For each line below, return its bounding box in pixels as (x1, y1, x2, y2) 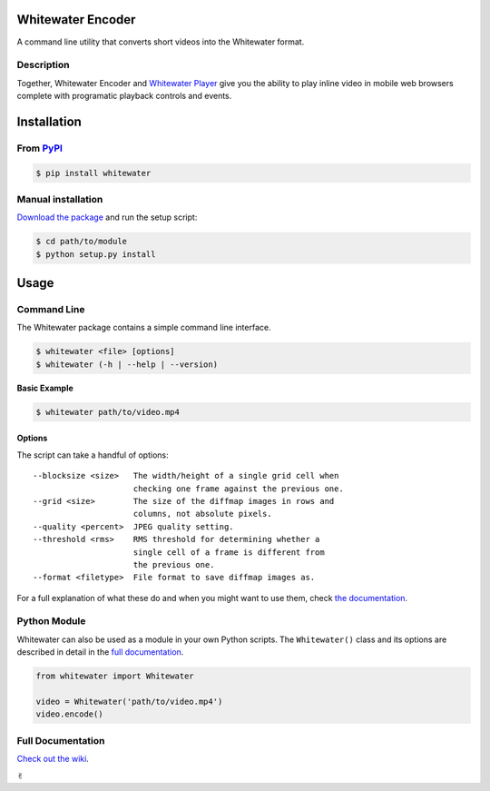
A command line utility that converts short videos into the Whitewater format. (16, 36, 305, 47)
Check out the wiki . (16, 754, 90, 765)
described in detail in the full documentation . (16, 647, 184, 658)
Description (16, 59, 70, 72)
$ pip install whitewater (35, 168, 152, 178)
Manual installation (16, 193, 103, 205)
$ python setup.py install (35, 249, 156, 259)
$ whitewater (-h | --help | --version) (35, 359, 218, 370)
